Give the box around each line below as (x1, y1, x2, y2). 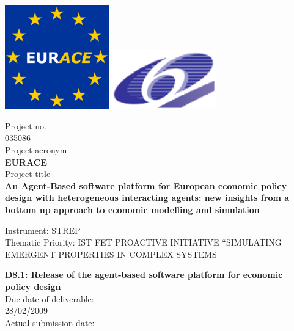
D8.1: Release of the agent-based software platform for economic (5, 268, 283, 281)
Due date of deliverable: (5, 292, 94, 305)
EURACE (5, 155, 47, 168)
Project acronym (5, 144, 67, 156)
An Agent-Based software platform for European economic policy (5, 179, 287, 192)
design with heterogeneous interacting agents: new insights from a (5, 191, 290, 204)
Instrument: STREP (5, 224, 81, 236)
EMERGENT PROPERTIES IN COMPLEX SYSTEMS (5, 247, 217, 260)
